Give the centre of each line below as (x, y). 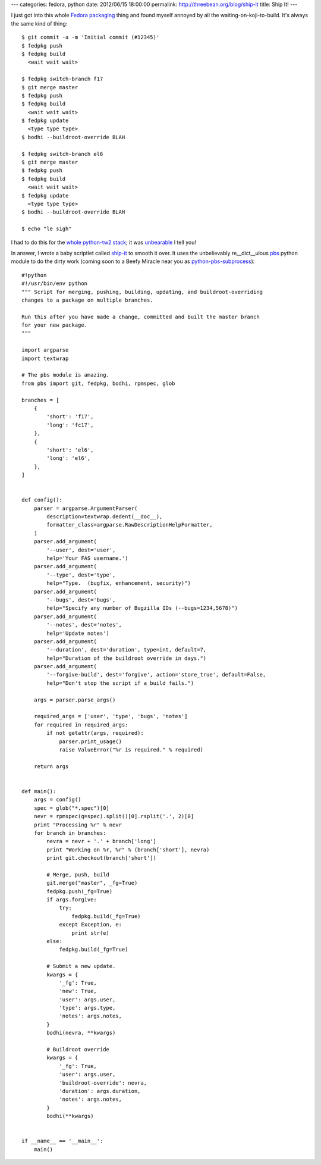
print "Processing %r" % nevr (78, 825)
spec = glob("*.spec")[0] (72, 808)
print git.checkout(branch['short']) (102, 858)
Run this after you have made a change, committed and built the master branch (141, 317)
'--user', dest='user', (81, 550)
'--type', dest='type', (81, 575)
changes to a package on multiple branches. (88, 300)
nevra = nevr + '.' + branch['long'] (102, 841)
